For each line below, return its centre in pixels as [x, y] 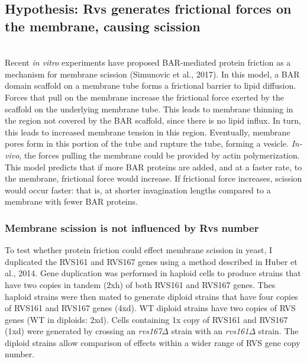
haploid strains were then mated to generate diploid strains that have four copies [151, 296]
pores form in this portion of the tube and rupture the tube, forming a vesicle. [147, 143]
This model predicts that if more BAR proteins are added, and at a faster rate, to [153, 167]
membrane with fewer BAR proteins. [71, 201]
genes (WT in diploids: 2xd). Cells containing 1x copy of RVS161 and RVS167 [146, 319]
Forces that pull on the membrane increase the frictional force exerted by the [144, 97]
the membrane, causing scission [103, 26]
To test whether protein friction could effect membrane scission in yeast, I [138, 250]
